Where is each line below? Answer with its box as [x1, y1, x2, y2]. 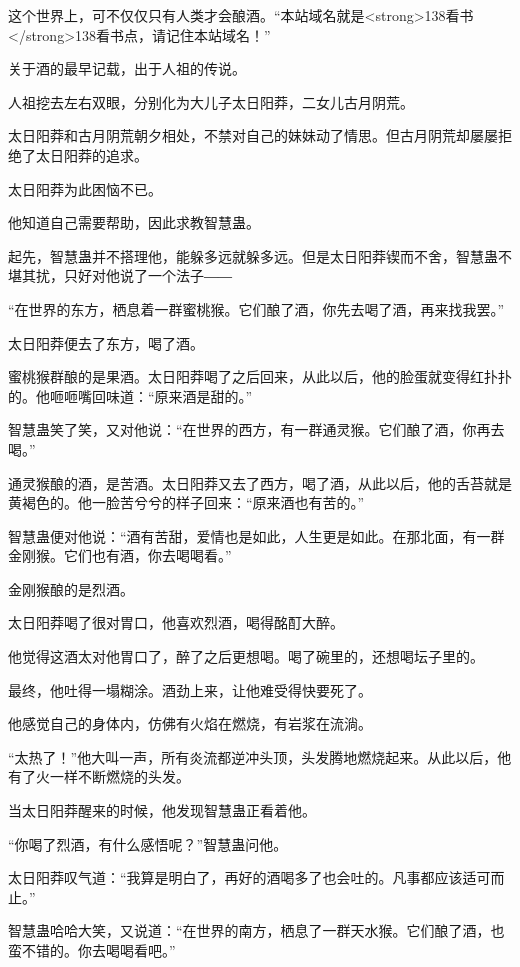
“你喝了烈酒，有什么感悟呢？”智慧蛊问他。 [8, 833, 288, 854]
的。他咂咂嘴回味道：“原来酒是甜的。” [8, 385, 253, 406]
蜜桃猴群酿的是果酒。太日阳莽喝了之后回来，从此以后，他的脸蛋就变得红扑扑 [8, 366, 512, 387]
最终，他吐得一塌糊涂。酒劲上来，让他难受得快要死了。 [8, 679, 372, 700]
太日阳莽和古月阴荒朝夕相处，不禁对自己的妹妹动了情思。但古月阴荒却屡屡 [8, 125, 498, 146]
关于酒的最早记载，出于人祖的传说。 [8, 58, 246, 79]
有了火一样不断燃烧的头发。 [8, 766, 190, 787]
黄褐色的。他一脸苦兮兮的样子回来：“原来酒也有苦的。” [8, 492, 365, 513]
